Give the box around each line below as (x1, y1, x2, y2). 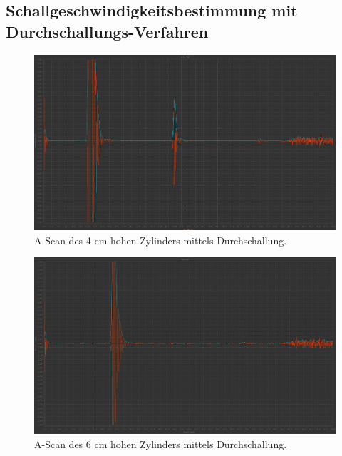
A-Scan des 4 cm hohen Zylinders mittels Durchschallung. (34, 232, 287, 247)
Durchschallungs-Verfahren (6, 20, 209, 42)
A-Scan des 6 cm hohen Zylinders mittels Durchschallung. (34, 436, 287, 451)
